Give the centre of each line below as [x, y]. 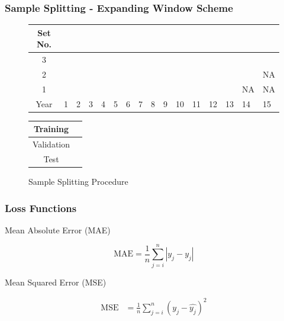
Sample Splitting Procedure [78, 182]
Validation [51, 144]
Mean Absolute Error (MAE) [58, 229]
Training [51, 129]
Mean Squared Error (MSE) [56, 282]
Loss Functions [41, 208]
